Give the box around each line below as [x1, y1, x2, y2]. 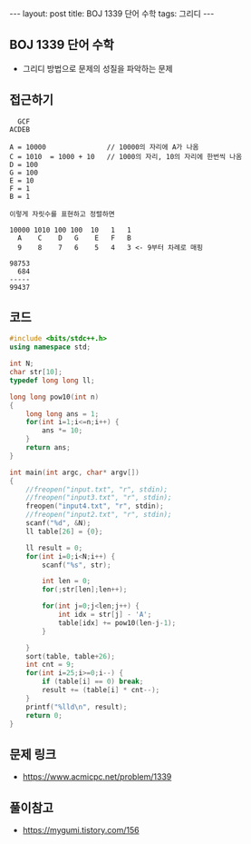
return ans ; [25, 443, 71, 452]
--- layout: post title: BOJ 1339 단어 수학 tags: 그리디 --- [9, 8, 215, 19]
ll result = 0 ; [25, 543, 83, 552]
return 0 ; [25, 710, 63, 720]
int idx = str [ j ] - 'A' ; [57, 611, 152, 620]
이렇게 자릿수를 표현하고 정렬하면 [9, 209, 115, 219]
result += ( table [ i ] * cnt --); [42, 686, 160, 695]
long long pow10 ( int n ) [9, 392, 100, 402]
